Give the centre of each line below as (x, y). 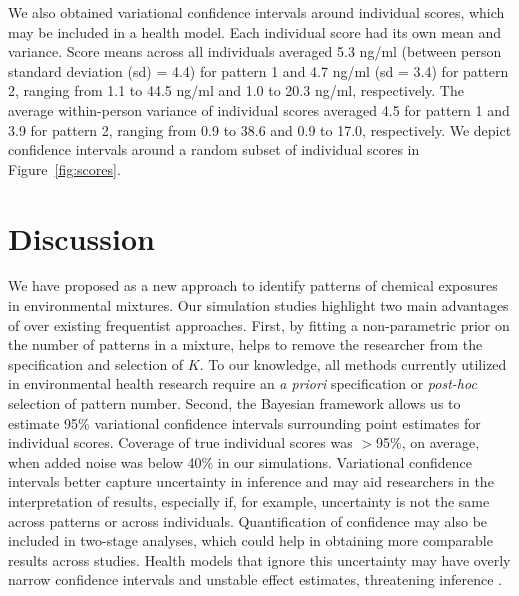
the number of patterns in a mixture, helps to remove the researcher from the (245, 344)
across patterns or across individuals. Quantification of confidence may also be (248, 520)
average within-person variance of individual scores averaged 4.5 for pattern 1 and (259, 109)
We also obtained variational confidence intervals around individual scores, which (256, 12)
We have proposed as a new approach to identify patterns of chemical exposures (253, 285)
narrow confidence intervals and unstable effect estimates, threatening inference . (255, 579)
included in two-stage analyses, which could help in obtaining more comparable (250, 540)
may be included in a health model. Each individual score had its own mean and (255, 31)
